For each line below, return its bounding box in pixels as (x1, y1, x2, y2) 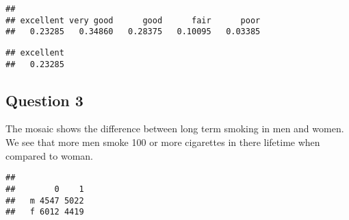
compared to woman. (5, 148, 93, 162)
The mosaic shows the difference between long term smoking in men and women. (5, 121, 344, 136)
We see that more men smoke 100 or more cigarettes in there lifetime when (5, 135, 320, 149)
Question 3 (5, 89, 83, 110)
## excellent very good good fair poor (5, 15, 261, 25)
